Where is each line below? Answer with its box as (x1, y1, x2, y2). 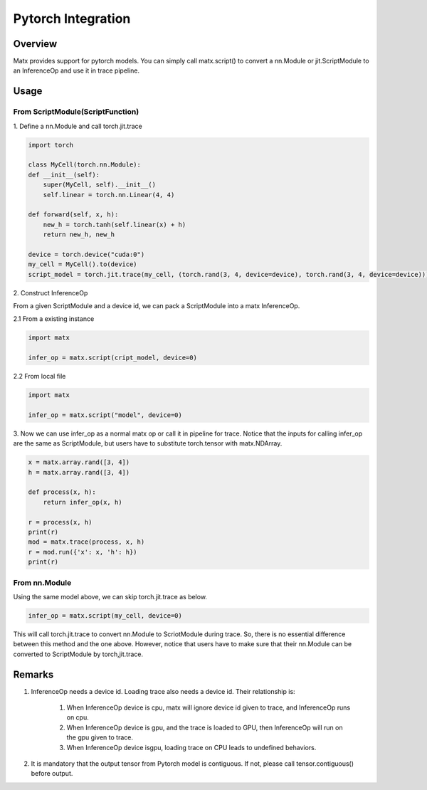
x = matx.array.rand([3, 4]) (28, 458, 130, 466)
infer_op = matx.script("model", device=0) (28, 411, 183, 419)
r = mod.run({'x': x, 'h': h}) (28, 548, 138, 556)
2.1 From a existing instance (13, 315, 95, 323)
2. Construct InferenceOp (13, 288, 88, 297)
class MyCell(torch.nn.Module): (28, 161, 142, 169)
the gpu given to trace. (66, 733, 133, 742)
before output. (31, 769, 73, 778)
